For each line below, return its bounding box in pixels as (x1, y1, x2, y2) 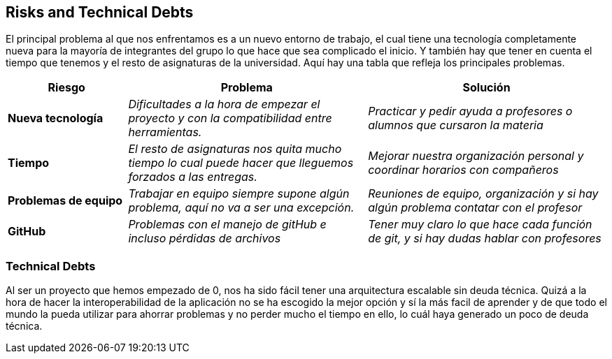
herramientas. (128, 125, 202, 140)
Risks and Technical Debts (6, 3, 194, 21)
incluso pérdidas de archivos (128, 231, 281, 246)
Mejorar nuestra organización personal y (368, 149, 584, 163)
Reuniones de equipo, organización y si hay (368, 186, 599, 201)
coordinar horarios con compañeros (368, 163, 559, 177)
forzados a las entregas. (128, 170, 257, 184)
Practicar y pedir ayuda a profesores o (368, 104, 573, 119)
